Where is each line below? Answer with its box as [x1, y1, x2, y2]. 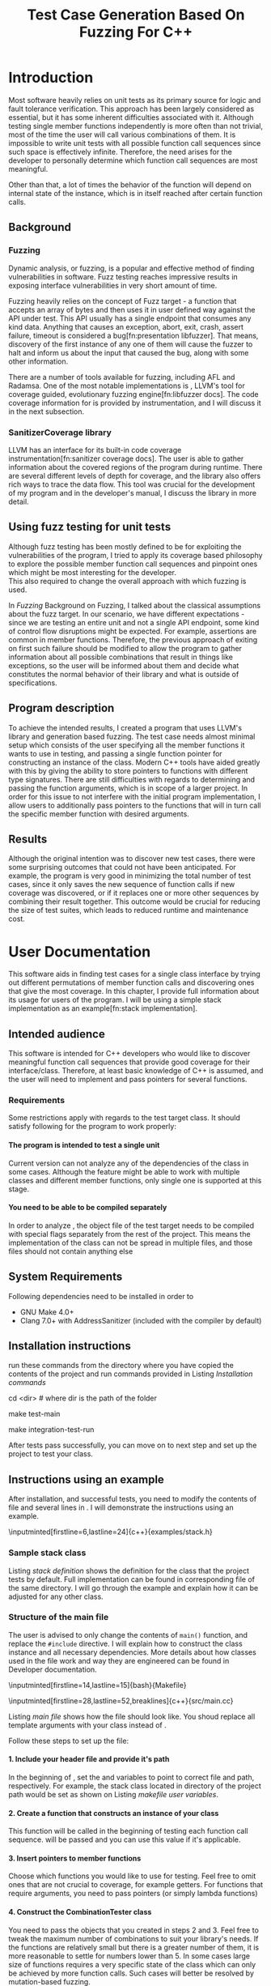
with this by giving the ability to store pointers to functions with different [8, 765, 248, 775]
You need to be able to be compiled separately [8, 1203, 167, 1212]
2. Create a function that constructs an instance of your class [8, 1808, 219, 1818]
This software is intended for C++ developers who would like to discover [8, 1049, 251, 1059]
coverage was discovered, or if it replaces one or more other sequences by [8, 889, 260, 898]
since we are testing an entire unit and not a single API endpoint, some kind [8, 617, 260, 627]
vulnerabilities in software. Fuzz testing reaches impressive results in [8, 271, 239, 281]
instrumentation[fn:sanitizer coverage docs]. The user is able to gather [8, 454, 244, 463]
